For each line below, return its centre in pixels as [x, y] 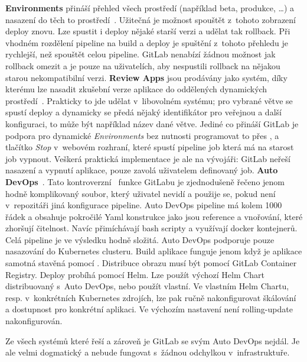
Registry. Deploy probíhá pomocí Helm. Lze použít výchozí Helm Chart [135, 274]
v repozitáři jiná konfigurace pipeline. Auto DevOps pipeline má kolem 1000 [144, 205]
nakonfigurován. [34, 321]
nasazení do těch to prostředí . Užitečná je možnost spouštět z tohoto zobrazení [151, 19]
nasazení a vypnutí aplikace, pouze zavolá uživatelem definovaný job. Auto [142, 170]
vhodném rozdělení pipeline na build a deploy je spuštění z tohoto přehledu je [147, 42]
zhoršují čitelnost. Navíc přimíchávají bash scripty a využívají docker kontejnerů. [151, 228]
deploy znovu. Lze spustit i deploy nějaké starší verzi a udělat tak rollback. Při [148, 31]
